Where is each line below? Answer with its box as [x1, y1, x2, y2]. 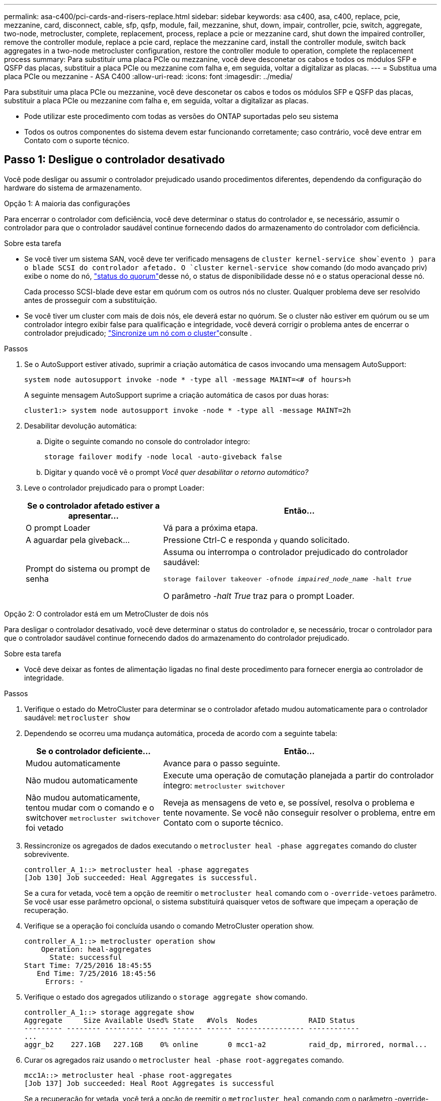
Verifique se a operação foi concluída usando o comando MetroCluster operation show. [24, 921, 314, 930]
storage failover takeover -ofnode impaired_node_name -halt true [163, 575, 412, 583]
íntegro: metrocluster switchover [163, 780, 285, 790]
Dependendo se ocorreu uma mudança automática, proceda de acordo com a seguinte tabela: [24, 728, 337, 738]
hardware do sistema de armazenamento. [4, 183, 142, 192]
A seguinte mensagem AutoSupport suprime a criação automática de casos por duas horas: [24, 390, 329, 399]
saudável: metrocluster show [24, 713, 130, 722]
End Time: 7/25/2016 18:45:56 [37, 969, 156, 977]
